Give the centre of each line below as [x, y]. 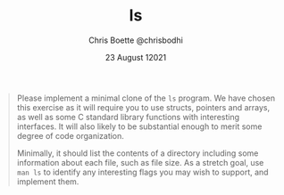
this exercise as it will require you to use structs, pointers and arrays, [143, 107]
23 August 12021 [136, 57]
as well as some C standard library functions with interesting [128, 117]
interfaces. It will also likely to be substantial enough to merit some [139, 126]
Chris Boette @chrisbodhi [136, 40]
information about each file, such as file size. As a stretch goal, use [140, 162]
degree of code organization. [70, 135]
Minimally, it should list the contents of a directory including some [138, 153]
